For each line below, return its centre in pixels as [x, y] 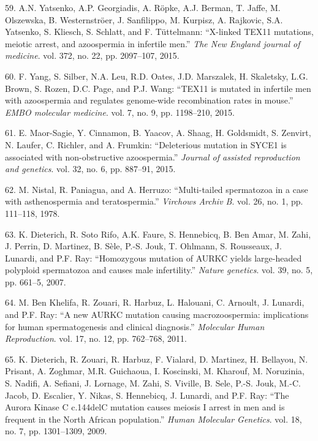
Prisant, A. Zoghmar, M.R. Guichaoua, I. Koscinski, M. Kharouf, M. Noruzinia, [155, 371]
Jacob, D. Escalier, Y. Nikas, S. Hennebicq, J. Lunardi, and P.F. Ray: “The [147, 395]
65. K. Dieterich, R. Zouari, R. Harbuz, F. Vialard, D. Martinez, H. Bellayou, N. [157, 359]
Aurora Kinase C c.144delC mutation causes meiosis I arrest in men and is [145, 407]
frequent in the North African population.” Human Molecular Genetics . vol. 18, [153, 419]
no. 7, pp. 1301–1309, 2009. [56, 431]
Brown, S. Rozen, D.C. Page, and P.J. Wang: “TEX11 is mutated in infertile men [158, 88]
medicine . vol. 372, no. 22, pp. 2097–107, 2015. [92, 55]
